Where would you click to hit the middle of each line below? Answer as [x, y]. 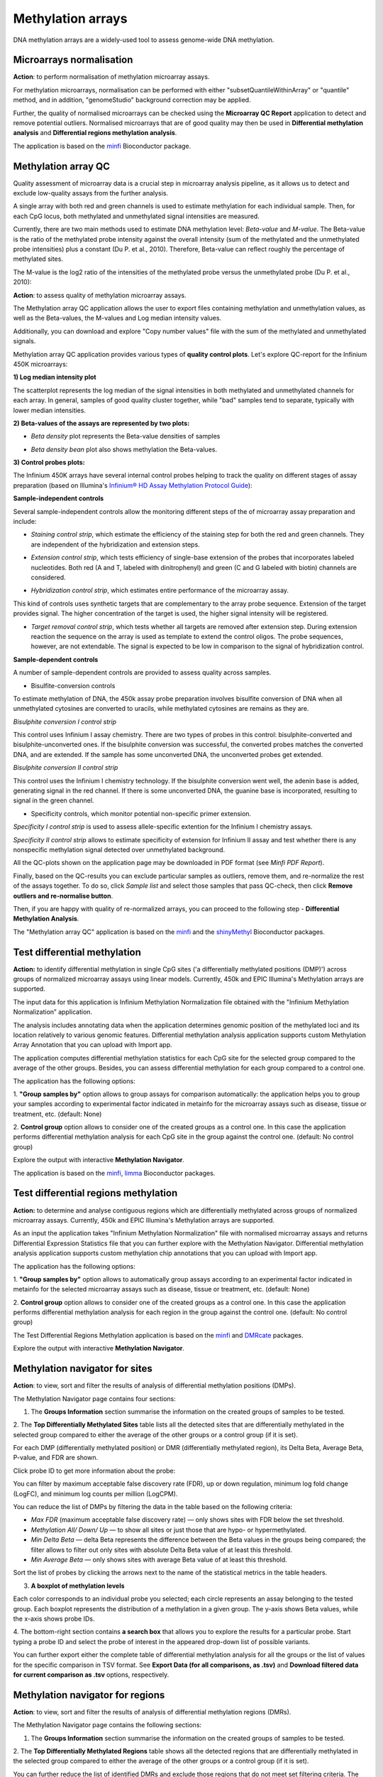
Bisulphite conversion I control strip [65, 721]
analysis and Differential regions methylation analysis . [95, 133]
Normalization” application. [52, 1012]
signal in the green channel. [54, 800]
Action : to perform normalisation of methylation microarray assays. [111, 77]
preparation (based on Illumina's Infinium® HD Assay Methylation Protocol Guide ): [133, 485]
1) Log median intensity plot [55, 377]
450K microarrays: [40, 364]
